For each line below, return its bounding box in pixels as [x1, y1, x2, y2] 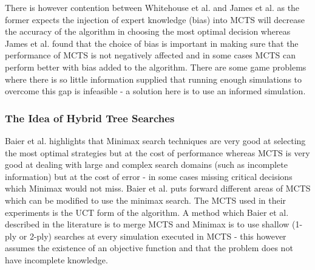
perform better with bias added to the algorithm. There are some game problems [5, 60, 307, 73]
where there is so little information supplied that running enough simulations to [5, 72, 302, 85]
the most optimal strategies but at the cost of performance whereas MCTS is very [5, 146, 310, 159]
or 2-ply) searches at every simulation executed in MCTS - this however [19, 229, 286, 242]
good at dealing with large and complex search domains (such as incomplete [5, 158, 288, 171]
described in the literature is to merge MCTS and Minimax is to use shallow [5, 218, 290, 230]
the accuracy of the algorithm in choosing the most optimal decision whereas [5, 25, 291, 38]
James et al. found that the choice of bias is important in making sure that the [5, 36, 299, 49]
